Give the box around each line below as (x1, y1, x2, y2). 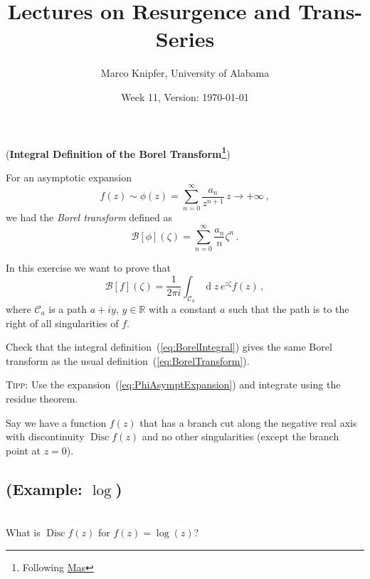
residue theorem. (6, 391, 78, 405)
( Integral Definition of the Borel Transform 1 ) (6, 144, 231, 161)
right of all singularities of (6, 315, 119, 330)
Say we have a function (6, 415, 107, 430)
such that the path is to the (228, 301, 349, 316)
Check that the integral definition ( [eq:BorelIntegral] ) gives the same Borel (6, 339, 332, 354)
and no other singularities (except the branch (142, 429, 339, 444)
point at (6, 442, 41, 457)
